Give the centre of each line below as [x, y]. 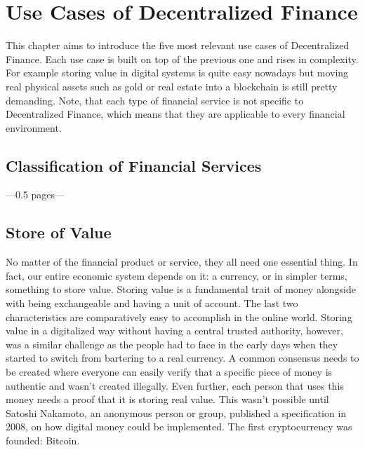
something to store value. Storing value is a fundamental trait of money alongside [181, 289]
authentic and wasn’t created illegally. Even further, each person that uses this [175, 385]
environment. [34, 127]
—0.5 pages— [35, 195]
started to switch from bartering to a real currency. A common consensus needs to [182, 358]
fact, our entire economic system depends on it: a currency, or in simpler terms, [177, 275]
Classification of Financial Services [134, 165]
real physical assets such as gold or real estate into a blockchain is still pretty [172, 86]
